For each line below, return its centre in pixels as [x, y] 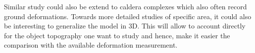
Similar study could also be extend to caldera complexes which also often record [126, 6]
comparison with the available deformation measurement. [91, 45]
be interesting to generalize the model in [65, 26]
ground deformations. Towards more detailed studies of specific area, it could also [128, 16]
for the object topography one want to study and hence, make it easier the [117, 35]
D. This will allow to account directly [189, 26]
